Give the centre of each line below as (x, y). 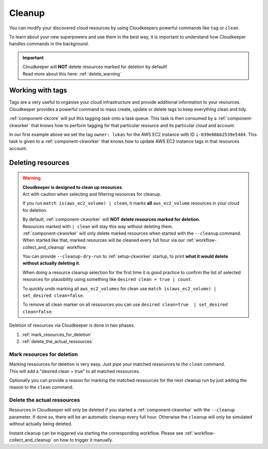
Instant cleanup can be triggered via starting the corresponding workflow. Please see (96, 433)
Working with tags (38, 90)
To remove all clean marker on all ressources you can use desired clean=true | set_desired (125, 305)
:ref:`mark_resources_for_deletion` (57, 334)
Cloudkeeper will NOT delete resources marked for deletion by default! (95, 67)
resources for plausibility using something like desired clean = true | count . (107, 279)
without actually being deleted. (41, 424)
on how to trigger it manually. (83, 440)
